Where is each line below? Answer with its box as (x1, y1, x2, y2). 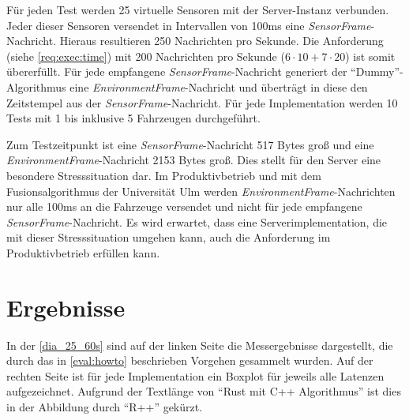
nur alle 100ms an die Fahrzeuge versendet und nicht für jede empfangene (6, 198, 362, 215)
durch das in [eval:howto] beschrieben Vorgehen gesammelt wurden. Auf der (6, 352, 373, 369)
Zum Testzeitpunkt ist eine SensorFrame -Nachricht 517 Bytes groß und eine (6, 136, 374, 152)
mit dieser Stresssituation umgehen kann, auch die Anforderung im (6, 229, 331, 246)
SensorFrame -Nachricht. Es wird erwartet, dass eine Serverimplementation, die (6, 213, 388, 230)
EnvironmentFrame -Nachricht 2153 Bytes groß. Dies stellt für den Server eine (6, 152, 381, 168)
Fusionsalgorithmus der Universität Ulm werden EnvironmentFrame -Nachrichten (6, 182, 396, 199)
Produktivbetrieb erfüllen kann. (6, 244, 160, 261)
